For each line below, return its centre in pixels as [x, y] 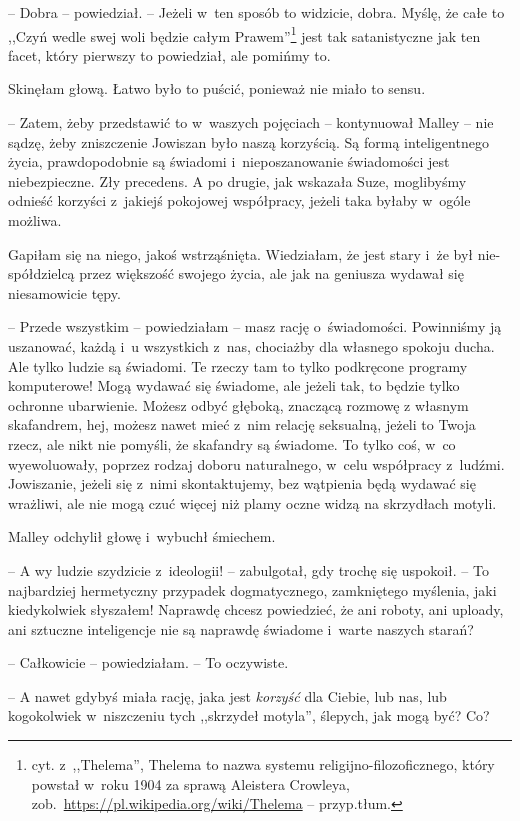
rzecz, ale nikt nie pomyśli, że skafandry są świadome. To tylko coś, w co [232, 443]
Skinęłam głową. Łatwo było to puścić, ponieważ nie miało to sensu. [217, 88]
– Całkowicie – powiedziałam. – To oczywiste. [148, 662]
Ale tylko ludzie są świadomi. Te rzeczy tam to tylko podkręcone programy [238, 365]
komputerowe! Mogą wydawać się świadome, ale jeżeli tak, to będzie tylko [234, 385]
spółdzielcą [41, 273]
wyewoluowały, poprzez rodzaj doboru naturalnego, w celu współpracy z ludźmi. [256, 463]
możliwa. [35, 220]
